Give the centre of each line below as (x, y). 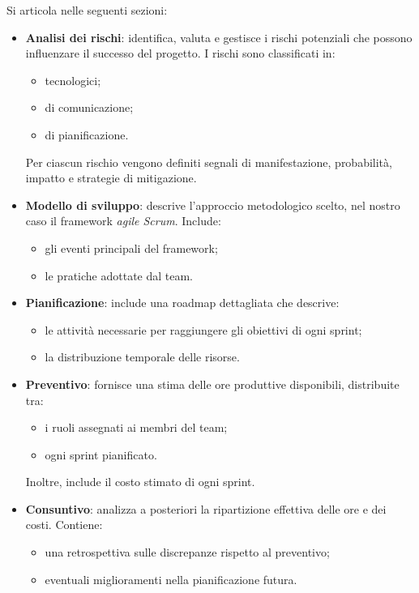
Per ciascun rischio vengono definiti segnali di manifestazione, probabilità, (209, 162)
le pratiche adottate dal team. (119, 275)
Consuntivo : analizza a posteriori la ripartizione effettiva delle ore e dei (206, 508)
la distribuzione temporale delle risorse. (142, 357)
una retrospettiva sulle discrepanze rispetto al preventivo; (187, 552)
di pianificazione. (87, 134)
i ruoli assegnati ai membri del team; (136, 427)
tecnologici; (73, 80)
